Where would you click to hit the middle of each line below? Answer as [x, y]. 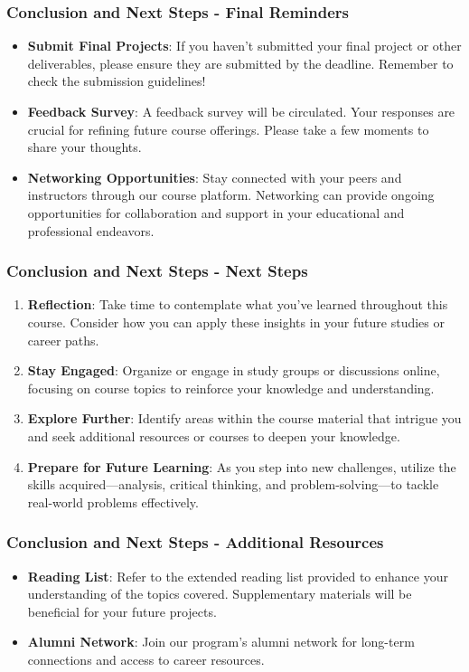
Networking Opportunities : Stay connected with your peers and [215, 177]
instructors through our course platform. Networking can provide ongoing [231, 195]
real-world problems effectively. [113, 502]
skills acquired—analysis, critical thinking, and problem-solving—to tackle [233, 484]
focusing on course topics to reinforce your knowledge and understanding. [231, 388]
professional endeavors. [91, 230]
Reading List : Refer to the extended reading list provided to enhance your [238, 576]
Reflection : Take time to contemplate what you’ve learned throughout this [238, 304]
